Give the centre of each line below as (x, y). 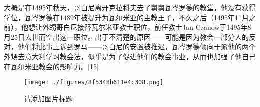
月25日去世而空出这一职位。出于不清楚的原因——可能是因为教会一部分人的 (126, 37)
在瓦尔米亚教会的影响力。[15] (51, 66)
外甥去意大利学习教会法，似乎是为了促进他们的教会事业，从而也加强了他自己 (130, 56)
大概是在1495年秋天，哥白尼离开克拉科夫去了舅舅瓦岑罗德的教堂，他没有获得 (130, 7)
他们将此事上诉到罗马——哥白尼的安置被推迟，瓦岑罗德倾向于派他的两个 (137, 47)
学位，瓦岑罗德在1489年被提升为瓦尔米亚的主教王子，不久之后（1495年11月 (126, 17)
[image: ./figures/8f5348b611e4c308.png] (94, 83)
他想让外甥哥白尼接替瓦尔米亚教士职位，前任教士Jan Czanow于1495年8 (136, 27)
